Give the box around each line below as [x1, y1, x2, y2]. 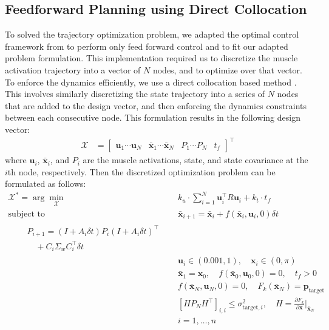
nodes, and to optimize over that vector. [152, 63, 302, 76]
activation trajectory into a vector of [5, 63, 141, 76]
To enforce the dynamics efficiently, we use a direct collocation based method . [5, 75, 297, 88]
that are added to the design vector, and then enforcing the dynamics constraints [5, 99, 307, 112]
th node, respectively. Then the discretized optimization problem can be [7, 165, 276, 178]
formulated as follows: [5, 177, 86, 190]
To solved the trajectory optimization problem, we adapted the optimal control [5, 28, 299, 41]
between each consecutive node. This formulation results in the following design [5, 111, 300, 124]
